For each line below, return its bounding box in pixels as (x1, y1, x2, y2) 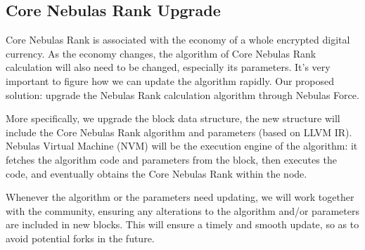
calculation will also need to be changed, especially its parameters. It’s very (6, 60, 331, 74)
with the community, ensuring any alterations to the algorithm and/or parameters (6, 203, 359, 218)
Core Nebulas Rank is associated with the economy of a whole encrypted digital (6, 32, 350, 47)
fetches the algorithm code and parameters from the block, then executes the (6, 152, 337, 166)
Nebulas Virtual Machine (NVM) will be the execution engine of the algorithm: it (6, 138, 358, 153)
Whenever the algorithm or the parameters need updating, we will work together (6, 190, 354, 204)
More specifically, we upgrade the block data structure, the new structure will (6, 111, 340, 126)
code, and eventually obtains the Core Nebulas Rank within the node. (6, 166, 307, 180)
